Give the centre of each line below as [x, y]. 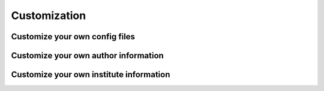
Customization [49, 15]
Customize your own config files [73, 37]
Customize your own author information [88, 56]
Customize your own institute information [91, 75]
